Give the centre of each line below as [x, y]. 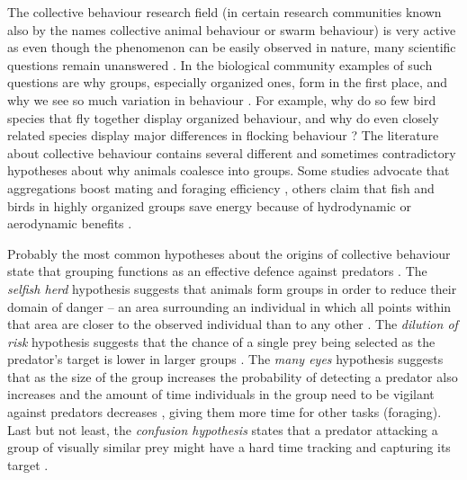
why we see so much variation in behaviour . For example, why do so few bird [222, 99]
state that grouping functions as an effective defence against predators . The [217, 271]
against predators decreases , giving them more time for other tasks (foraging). [225, 412]
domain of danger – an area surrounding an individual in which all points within [229, 306]
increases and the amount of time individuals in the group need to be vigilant [221, 394]
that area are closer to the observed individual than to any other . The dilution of [233, 324]
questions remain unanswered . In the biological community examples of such [220, 64]
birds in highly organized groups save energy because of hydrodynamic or [209, 205]
